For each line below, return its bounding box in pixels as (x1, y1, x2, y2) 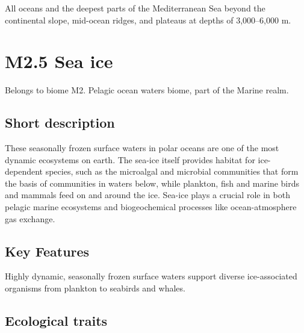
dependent (5, 165, 43, 178)
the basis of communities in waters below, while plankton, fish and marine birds (5, 176, 300, 189)
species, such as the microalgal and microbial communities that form (45, 165, 299, 178)
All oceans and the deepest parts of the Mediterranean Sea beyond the (5, 2, 265, 14)
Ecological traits (5, 311, 108, 330)
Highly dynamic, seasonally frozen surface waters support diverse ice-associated (5, 270, 297, 282)
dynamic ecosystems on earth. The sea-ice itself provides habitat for (5, 153, 255, 166)
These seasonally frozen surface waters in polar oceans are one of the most (5, 142, 279, 154)
